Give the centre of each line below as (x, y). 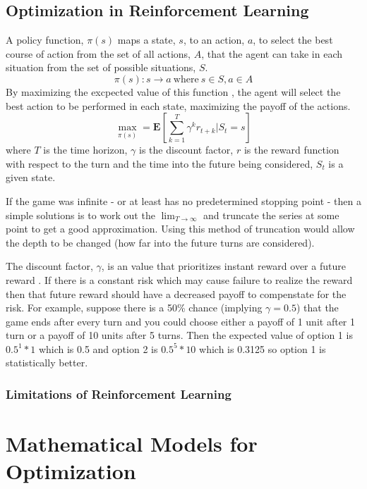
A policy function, (45, 40)
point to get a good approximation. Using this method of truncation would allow (180, 229)
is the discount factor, (186, 150)
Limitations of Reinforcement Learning (119, 394)
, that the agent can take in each (272, 53)
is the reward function (291, 150)
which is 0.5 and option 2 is (98, 348)
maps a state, (146, 40)
